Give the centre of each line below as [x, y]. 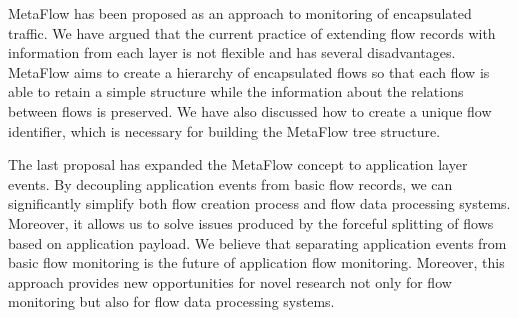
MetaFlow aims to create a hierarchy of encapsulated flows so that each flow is [249, 71]
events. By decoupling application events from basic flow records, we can [230, 183]
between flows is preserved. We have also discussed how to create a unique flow [250, 110]
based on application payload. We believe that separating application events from [257, 242]
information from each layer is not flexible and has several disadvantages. [232, 52]
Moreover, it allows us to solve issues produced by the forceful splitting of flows [251, 222]
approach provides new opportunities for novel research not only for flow [230, 281]
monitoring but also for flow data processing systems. [171, 301]
